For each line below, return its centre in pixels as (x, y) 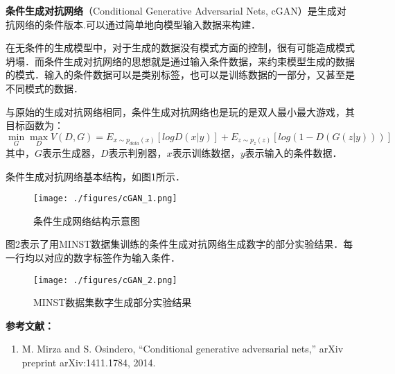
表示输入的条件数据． (293, 152)
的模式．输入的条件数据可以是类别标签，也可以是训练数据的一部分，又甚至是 (180, 75)
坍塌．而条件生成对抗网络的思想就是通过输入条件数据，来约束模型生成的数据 (180, 61)
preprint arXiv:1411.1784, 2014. (89, 363)
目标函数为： (35, 125)
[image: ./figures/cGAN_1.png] (105, 199)
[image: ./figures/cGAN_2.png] (105, 280)
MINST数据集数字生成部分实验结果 (113, 302)
